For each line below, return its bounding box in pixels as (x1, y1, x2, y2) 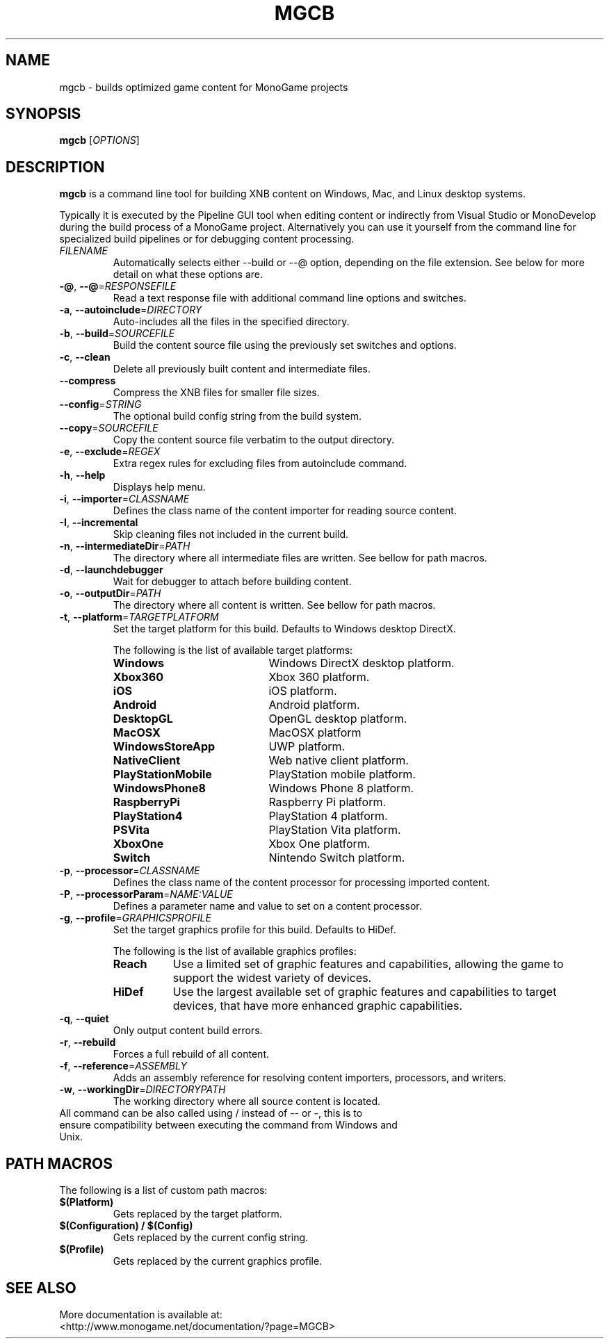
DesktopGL (113, 712, 173, 726)
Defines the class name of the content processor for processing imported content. (113, 876, 490, 889)
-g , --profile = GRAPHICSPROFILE (59, 912, 211, 924)
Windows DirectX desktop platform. (268, 656, 455, 671)
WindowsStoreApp (113, 739, 216, 754)
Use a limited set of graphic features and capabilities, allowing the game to (172, 957, 564, 972)
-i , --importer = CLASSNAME (59, 493, 190, 505)
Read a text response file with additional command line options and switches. (113, 292, 466, 304)
